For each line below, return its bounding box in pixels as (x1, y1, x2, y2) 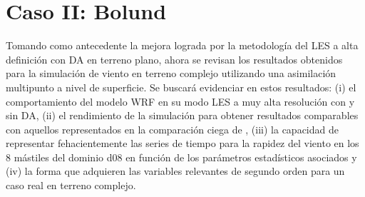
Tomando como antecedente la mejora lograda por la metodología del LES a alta (6, 38, 359, 53)
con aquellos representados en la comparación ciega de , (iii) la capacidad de (6, 121, 339, 136)
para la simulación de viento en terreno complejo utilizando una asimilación (6, 66, 336, 81)
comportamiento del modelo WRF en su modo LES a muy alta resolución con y (6, 94, 355, 108)
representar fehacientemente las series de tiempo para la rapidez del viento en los (6, 136, 359, 151)
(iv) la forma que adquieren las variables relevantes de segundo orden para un (6, 163, 345, 178)
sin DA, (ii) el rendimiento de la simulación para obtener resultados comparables (6, 108, 359, 123)
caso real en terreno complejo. (6, 178, 136, 193)
